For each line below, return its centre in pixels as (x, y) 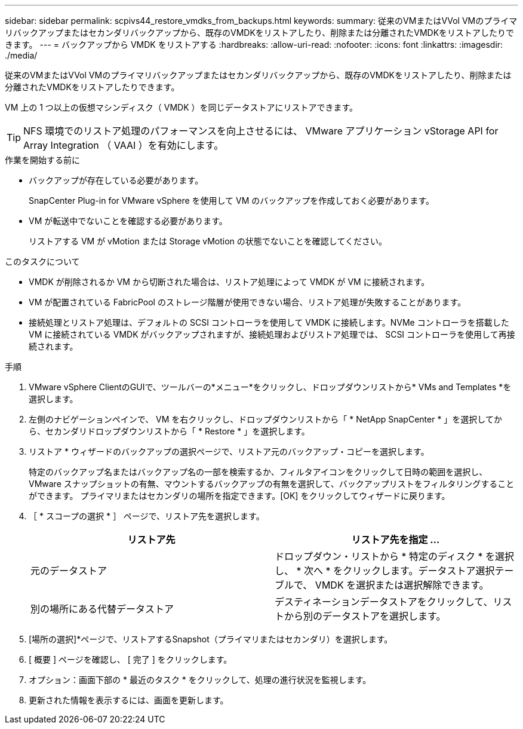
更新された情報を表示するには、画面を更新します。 (129, 700)
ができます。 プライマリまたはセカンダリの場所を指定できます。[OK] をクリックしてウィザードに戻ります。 (239, 496)
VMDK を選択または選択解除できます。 (402, 585)
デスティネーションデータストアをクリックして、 (384, 602)
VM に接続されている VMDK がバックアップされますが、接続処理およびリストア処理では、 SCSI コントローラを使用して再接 (272, 334)
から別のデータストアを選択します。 (365, 616)
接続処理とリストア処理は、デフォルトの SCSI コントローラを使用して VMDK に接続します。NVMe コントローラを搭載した (269, 322)
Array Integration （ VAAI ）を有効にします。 (124, 145)
